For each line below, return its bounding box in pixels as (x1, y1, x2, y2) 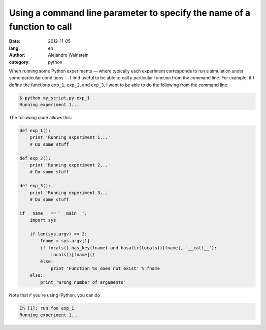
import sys (30, 217, 56, 223)
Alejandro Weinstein (48, 52, 89, 58)
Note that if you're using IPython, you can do (9, 292, 100, 298)
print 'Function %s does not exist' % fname (50, 265, 160, 271)
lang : (9, 45, 20, 51)
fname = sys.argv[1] (40, 238, 90, 244)
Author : (9, 52, 26, 58)
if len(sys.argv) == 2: (30, 231, 87, 236)
